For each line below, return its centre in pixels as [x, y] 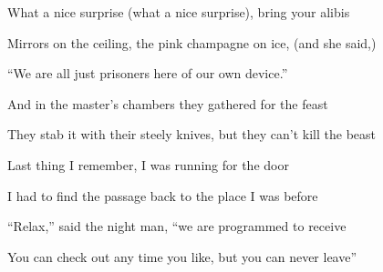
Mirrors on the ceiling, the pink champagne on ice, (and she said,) [192, 42]
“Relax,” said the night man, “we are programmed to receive [177, 226]
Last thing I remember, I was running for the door [148, 164]
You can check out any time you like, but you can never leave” [182, 256]
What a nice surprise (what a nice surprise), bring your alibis [179, 12]
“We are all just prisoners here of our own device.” [148, 73]
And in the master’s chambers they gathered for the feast [168, 103]
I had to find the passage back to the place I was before [163, 195]
